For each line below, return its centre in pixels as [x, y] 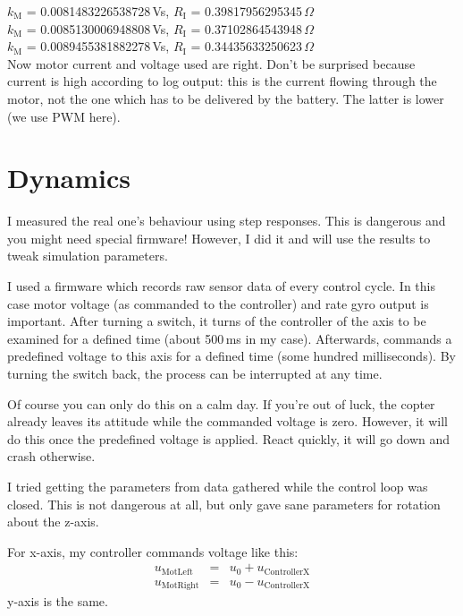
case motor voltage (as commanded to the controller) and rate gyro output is [218, 303]
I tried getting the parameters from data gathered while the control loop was [218, 486]
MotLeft [177, 572]
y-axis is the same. [58, 601]
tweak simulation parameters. [88, 256]
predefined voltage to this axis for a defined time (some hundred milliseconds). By [231, 356]
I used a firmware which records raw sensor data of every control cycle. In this [221, 286]
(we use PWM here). [64, 116]
